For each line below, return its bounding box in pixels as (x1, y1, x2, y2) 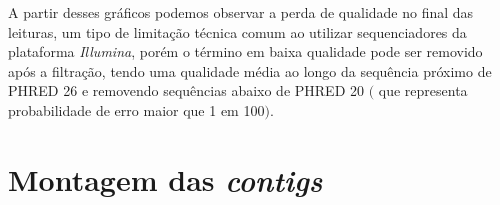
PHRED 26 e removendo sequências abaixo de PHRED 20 (8, 80, 365, 101)
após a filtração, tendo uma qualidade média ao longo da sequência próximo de (8, 60, 492, 81)
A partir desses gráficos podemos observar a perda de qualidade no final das (8, 2, 474, 22)
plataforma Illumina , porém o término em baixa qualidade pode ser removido (8, 41, 483, 62)
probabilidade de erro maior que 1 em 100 (8, 99, 265, 120)
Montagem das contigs (8, 158, 323, 200)
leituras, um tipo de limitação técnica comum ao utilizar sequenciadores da (8, 21, 467, 42)
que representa (378, 80, 468, 101)
